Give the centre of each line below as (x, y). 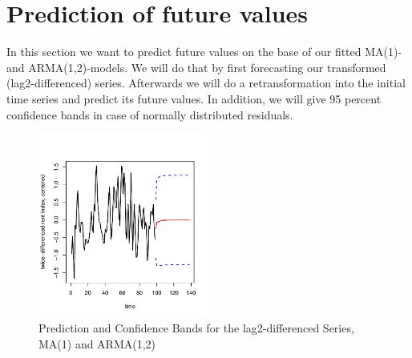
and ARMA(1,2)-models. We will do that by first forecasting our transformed (196, 67)
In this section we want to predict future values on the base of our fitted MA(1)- (204, 52)
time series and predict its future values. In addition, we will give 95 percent (194, 98)
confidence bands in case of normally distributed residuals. (150, 114)
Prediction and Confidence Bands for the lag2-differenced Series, (196, 328)
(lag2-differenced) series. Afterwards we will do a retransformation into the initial (206, 83)
